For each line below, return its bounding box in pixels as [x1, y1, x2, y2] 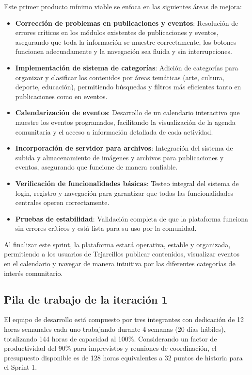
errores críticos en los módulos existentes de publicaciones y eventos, [15, 27, 219, 37]
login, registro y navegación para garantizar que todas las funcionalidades [15, 187, 234, 198]
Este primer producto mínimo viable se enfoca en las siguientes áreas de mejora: [4, 1, 242, 11]
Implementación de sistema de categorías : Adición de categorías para [15, 62, 238, 72]
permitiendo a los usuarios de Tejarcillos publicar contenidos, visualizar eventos [4, 249, 240, 259]
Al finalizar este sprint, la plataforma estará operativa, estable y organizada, [4, 239, 231, 249]
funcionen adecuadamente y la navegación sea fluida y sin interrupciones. [15, 46, 232, 56]
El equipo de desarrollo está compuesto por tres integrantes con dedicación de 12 [4, 314, 244, 324]
